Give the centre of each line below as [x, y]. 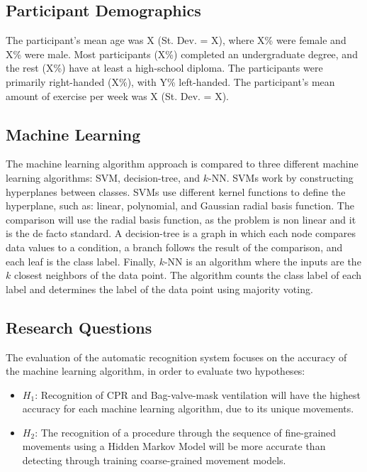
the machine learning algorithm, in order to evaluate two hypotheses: [156, 371]
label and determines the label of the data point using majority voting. [159, 289]
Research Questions [79, 327]
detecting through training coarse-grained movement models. [154, 460]
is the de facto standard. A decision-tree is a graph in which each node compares [181, 233]
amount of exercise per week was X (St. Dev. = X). [117, 95]
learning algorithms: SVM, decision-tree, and [103, 177]
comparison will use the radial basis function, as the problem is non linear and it [181, 219]
